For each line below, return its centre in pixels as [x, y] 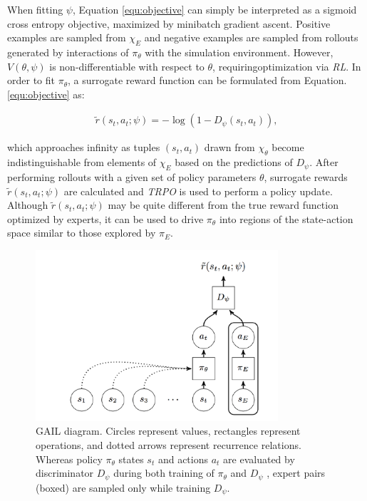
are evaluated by [259, 459]
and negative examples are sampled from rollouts [251, 37]
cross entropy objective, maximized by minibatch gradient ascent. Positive [169, 23]
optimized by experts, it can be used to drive [105, 218]
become [288, 147]
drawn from [229, 147]
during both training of [164, 473]
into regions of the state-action [286, 218]
